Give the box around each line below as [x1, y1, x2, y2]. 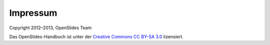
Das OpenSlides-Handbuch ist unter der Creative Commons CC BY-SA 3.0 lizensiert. [9, 34, 183, 40]
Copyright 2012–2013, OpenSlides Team [9, 25, 92, 31]
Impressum [9, 7, 57, 18]
